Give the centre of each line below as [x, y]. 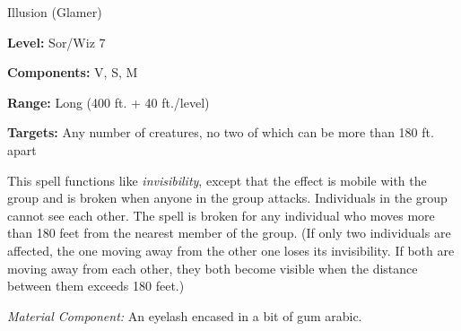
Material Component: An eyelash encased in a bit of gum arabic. [185, 315]
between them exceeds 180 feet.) [96, 286]
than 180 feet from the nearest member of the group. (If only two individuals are [229, 233]
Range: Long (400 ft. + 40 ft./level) [109, 102]
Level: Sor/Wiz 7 [57, 42]
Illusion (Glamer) [55, 12]
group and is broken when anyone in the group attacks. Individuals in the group [227, 198]
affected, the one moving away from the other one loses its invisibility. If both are [231, 250]
